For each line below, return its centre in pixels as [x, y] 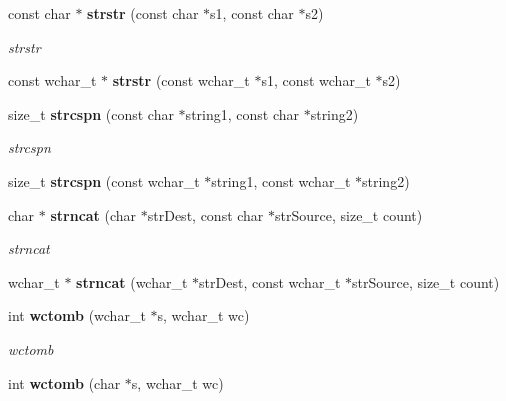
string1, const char [242, 113]
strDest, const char [205, 214]
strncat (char [93, 214]
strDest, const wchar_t [270, 281]
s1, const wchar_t [316, 80]
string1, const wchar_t [281, 180]
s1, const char [252, 13]
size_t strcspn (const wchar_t [104, 180]
